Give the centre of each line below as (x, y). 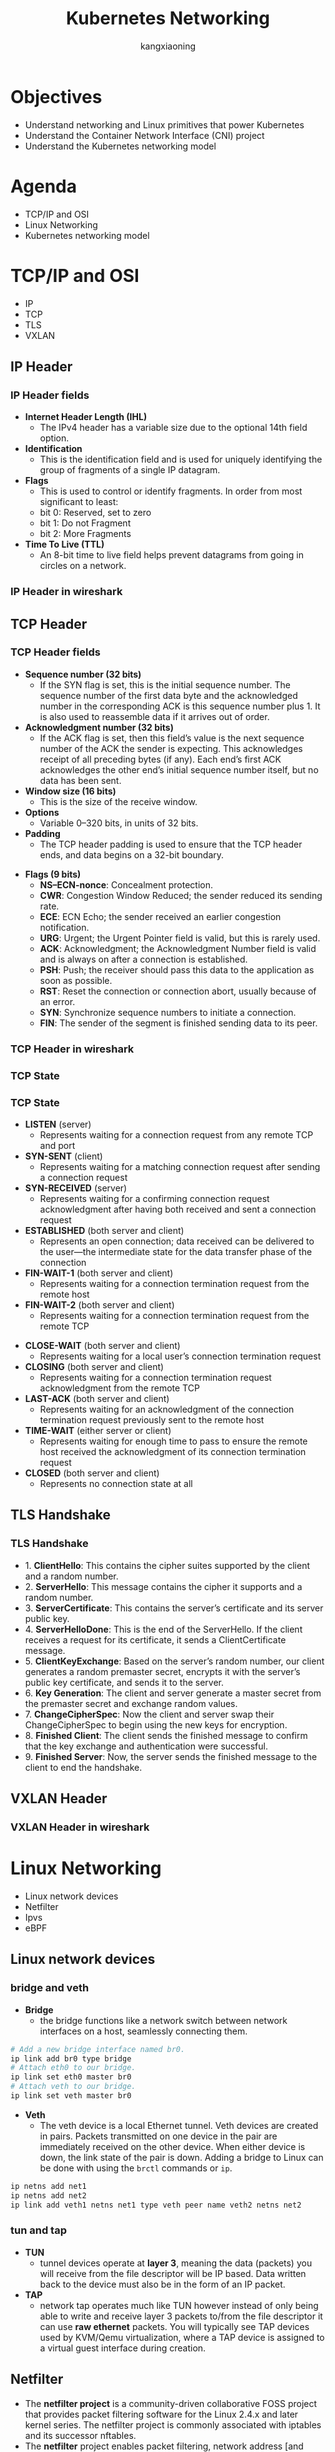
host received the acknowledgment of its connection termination (173, 1451)
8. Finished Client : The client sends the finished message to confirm (166, 1735)
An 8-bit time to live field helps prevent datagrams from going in (171, 555)
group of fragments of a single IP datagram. (130, 470)
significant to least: (79, 502)
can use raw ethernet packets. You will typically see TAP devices (174, 2326)
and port (57, 1145)
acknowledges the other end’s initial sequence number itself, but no (179, 769)
